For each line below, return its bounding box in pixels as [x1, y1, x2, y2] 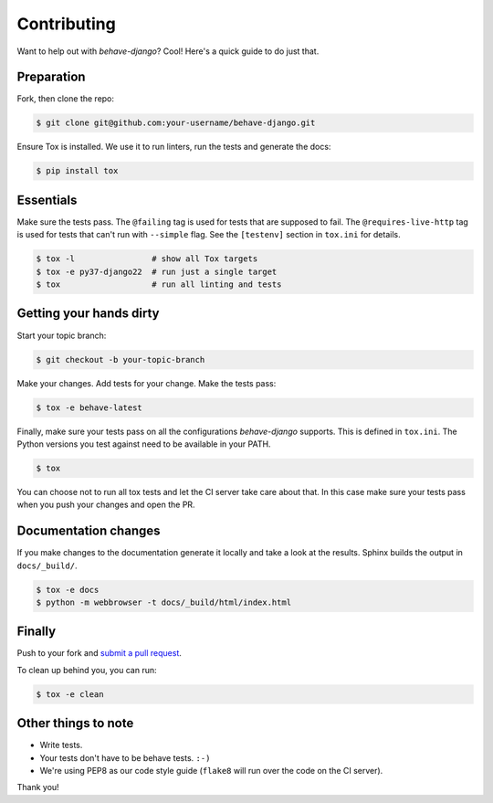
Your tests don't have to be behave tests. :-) [39, 752, 211, 763]
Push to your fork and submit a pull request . [16, 648, 183, 659]
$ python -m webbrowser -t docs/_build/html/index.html [36, 597, 292, 608]
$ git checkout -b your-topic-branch [36, 354, 205, 365]
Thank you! [16, 782, 59, 793]
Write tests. [39, 740, 83, 751]
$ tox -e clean [36, 689, 104, 699]
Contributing [16, 14, 116, 34]
